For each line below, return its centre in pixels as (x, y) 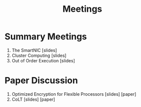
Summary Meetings (46, 37)
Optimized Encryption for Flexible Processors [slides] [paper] (74, 94)
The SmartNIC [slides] (34, 50)
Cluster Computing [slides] (39, 55)
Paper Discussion (41, 81)
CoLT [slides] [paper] (33, 99)
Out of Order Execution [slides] (43, 60)
